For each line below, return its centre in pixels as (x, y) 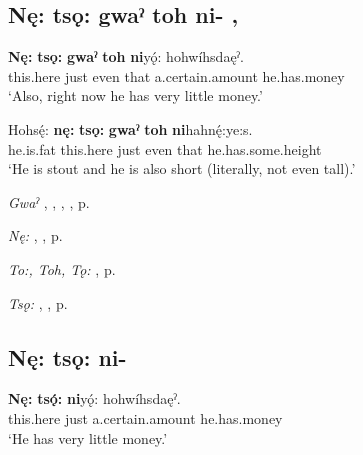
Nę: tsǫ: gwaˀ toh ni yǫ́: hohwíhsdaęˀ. (126, 56)
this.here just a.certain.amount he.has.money (145, 417)
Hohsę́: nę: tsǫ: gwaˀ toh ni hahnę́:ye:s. (130, 128)
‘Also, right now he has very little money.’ (135, 95)
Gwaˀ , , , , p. (49, 201)
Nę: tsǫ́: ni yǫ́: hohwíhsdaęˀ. (94, 398)
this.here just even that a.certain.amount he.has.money (176, 75)
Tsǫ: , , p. (38, 302)
